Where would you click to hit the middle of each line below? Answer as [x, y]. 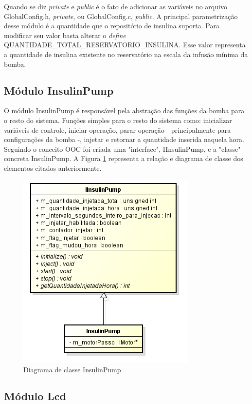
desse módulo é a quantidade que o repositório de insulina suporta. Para [112, 26]
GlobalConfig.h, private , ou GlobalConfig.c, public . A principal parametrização [121, 16]
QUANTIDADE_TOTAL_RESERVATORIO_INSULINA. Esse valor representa [125, 45]
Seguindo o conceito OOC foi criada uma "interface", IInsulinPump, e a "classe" [122, 149]
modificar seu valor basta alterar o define [65, 35]
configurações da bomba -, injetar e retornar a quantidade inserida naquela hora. [124, 139]
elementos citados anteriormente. [53, 168]
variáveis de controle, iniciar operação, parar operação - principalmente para [117, 130]
